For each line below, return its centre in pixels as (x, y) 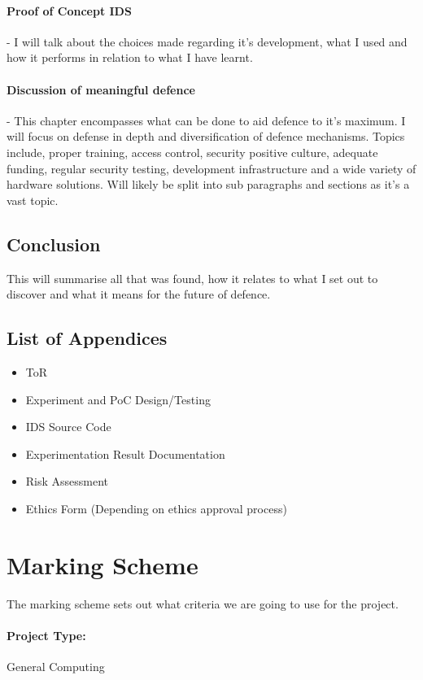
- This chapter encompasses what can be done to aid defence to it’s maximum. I (206, 120)
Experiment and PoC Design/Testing (118, 399)
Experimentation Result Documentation (125, 453)
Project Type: (46, 635)
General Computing (56, 667)
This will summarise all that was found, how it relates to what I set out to (192, 278)
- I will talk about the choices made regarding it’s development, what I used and (207, 41)
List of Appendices (87, 338)
